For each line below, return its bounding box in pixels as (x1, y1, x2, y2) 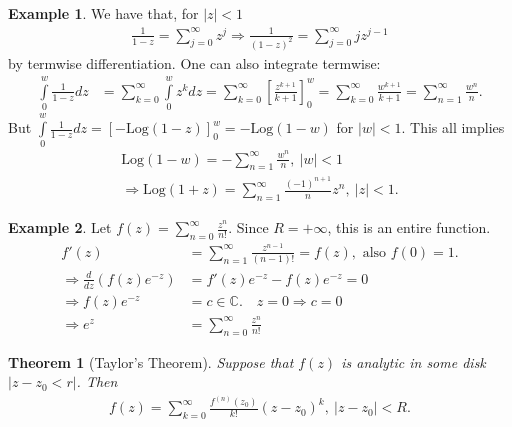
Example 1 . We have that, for (8, 3, 199, 23)
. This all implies (401, 117, 505, 138)
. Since (228, 217, 269, 238)
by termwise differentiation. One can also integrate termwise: (8, 52, 381, 73)
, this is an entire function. (327, 217, 491, 238)
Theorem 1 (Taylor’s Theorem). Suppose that (8, 351, 294, 372)
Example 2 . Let (8, 217, 112, 238)
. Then (76, 371, 118, 392)
